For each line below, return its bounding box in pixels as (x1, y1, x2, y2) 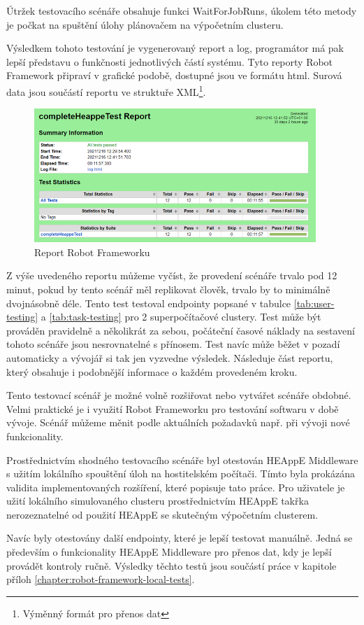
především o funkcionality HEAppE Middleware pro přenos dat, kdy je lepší (6, 545, 332, 559)
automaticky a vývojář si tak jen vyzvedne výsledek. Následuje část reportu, (6, 350, 333, 365)
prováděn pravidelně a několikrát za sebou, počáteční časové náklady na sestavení (6, 323, 355, 337)
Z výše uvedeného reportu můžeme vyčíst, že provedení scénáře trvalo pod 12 (6, 268, 337, 283)
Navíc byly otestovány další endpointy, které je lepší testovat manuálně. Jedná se (6, 531, 353, 545)
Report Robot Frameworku (34, 244, 150, 259)
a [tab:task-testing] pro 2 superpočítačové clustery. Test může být (41, 309, 321, 324)
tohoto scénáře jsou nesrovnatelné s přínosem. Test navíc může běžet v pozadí (6, 337, 340, 351)
